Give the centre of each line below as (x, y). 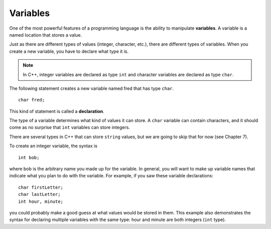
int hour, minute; (41, 201)
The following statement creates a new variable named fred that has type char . (92, 88)
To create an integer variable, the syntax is (53, 146)
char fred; (32, 100)
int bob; (29, 157)
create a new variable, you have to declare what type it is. (69, 51)
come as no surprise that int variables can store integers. (70, 128)
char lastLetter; (39, 194)
